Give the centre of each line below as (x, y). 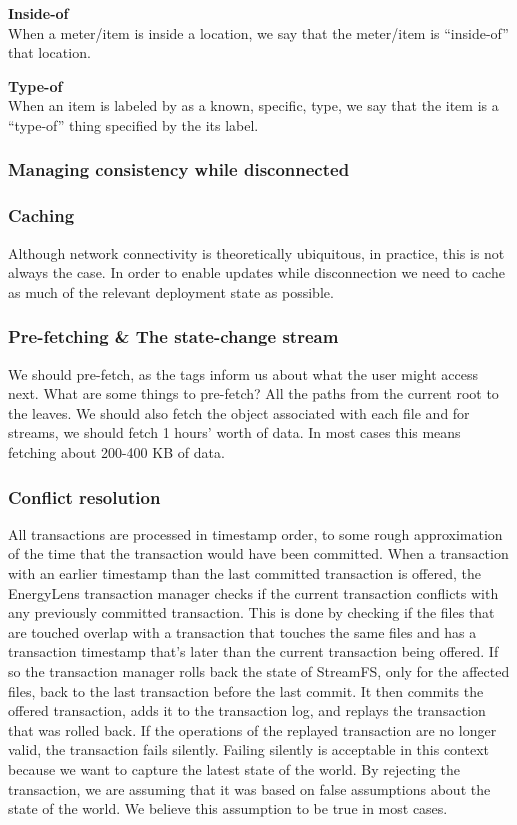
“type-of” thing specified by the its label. (133, 124)
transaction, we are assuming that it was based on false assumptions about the (249, 788)
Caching (41, 215)
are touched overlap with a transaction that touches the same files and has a (242, 631)
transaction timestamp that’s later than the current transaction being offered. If (253, 651)
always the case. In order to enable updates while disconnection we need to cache (256, 272)
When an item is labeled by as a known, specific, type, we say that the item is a (253, 105)
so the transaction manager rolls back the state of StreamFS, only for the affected (259, 670)
